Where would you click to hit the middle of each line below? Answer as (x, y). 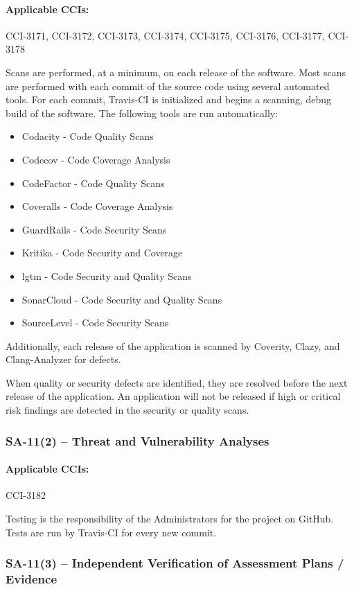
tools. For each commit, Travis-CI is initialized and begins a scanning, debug (169, 99)
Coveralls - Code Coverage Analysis (97, 206)
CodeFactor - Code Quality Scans (93, 183)
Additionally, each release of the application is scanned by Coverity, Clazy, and (173, 345)
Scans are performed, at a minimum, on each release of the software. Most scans (176, 72)
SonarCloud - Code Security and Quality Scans (122, 299)
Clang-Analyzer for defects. (63, 359)
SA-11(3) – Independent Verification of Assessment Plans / (175, 563)
